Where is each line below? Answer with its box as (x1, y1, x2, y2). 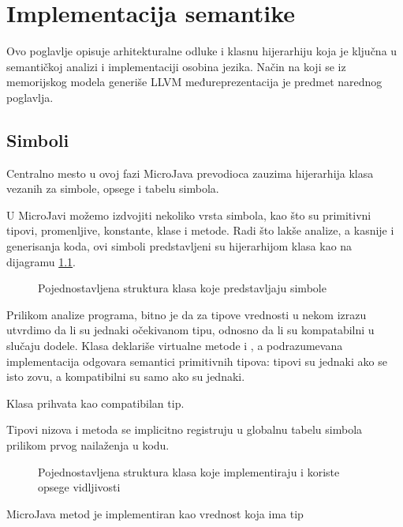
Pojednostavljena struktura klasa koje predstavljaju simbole (38, 280, 327, 296)
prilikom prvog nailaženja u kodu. (6, 437, 170, 454)
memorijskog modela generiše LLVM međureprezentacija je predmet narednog (6, 73, 382, 90)
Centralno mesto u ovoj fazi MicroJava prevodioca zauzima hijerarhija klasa (6, 164, 374, 181)
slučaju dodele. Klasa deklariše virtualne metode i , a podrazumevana (6, 337, 343, 354)
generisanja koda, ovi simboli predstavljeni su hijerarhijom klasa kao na (6, 238, 353, 254)
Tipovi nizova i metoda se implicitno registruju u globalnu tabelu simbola (6, 421, 363, 438)
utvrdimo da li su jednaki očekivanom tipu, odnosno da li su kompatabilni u (6, 322, 375, 338)
